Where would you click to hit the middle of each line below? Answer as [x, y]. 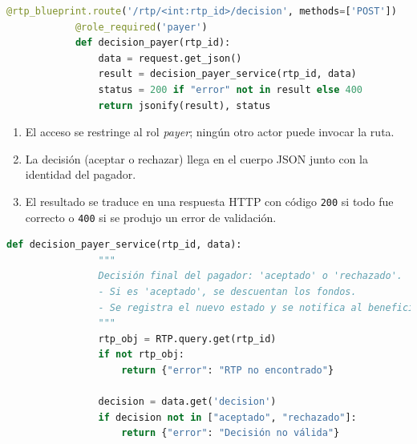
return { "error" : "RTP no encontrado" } [228, 370]
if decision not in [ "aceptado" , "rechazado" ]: [227, 417]
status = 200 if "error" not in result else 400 [231, 89]
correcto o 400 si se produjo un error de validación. [151, 217]
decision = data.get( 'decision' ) [187, 402]
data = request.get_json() [170, 58]
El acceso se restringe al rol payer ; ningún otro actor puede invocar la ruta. [210, 132]
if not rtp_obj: [141, 355]
